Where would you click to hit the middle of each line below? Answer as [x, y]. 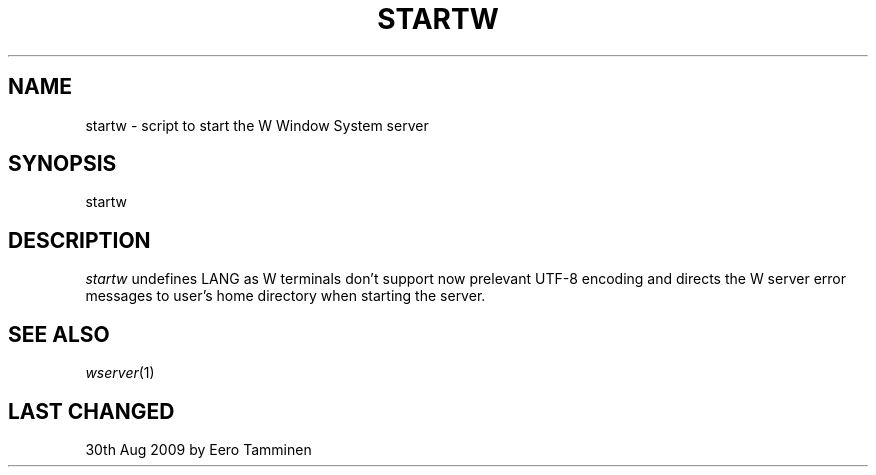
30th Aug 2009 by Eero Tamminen [198, 449]
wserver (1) [120, 373]
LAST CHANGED [91, 411]
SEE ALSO [59, 334]
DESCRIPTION [79, 240]
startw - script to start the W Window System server [257, 125]
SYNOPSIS [62, 164]
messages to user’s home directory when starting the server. [285, 296]
